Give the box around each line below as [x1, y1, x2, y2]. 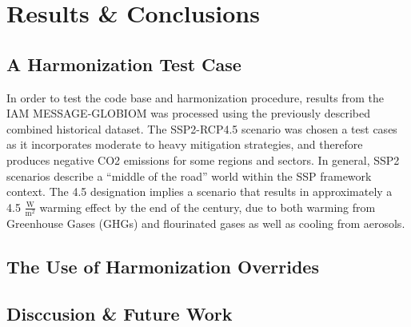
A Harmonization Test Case [6, 51, 241, 76]
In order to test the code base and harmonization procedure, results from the [6, 89, 384, 106]
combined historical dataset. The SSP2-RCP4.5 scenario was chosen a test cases [6, 120, 397, 137]
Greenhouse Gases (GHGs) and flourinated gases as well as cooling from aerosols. [6, 214, 405, 231]
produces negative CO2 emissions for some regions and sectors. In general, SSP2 [6, 151, 400, 168]
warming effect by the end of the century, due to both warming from [39, 198, 376, 215]
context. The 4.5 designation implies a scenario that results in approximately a [6, 183, 393, 200]
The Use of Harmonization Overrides [6, 253, 319, 278]
